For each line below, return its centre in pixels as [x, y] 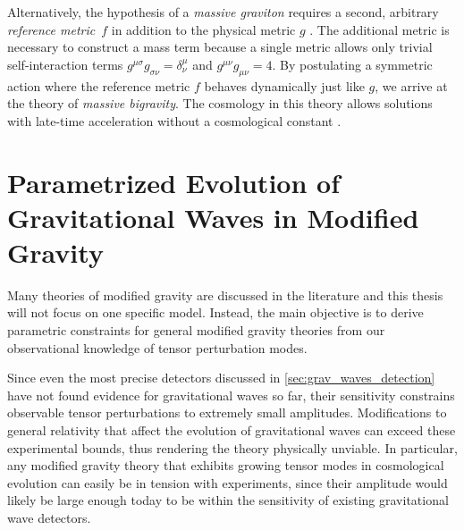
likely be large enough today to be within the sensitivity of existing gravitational [228, 500]
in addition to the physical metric [203, 29]
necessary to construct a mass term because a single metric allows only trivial [220, 47]
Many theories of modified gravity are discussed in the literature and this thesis [225, 294]
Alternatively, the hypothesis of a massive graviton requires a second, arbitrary [223, 12]
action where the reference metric [99, 85]
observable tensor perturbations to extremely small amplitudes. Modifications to [227, 412]
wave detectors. [49, 517]
